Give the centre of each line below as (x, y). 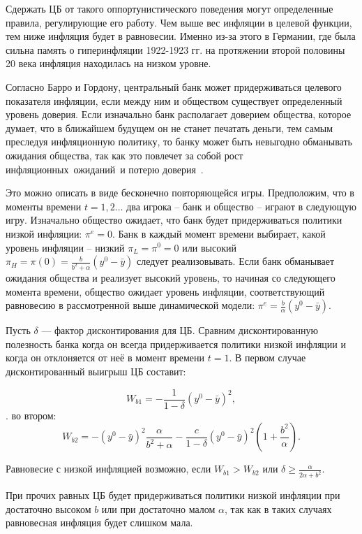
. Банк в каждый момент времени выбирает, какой (219, 233)
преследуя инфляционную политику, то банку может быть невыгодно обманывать (179, 142)
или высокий (209, 247)
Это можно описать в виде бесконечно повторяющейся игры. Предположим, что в (180, 193)
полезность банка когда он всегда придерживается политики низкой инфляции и (176, 344)
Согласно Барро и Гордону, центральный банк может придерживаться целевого (174, 86)
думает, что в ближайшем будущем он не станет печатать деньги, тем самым (169, 128)
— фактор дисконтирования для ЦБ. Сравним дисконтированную (180, 330)
